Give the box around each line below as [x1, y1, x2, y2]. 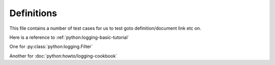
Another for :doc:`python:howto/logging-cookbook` [9, 53, 117, 59]
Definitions [9, 8, 58, 19]
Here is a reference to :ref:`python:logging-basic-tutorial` [9, 34, 129, 40]
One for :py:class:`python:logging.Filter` [9, 43, 93, 50]
